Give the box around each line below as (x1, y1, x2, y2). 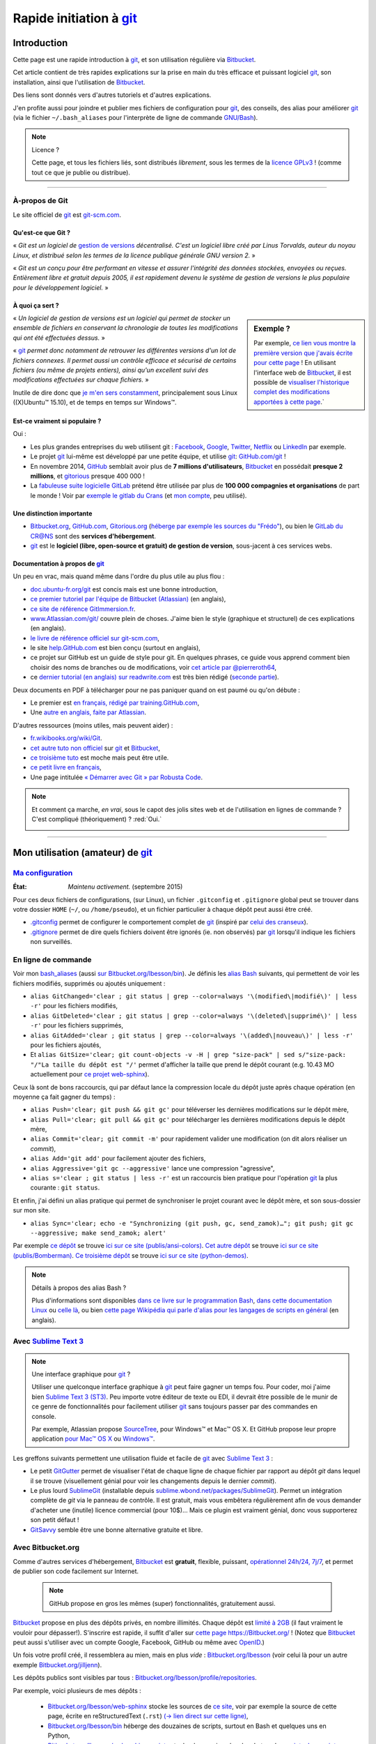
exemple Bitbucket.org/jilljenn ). (13, 1660, 102, 1669)
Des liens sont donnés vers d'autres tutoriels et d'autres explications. (13, 91, 212, 99)
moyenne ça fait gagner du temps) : (13, 1092, 116, 1101)
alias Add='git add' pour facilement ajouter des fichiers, (30, 1155, 206, 1163)
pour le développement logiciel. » (13, 283, 109, 292)
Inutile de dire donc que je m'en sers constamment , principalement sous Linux (13, 388, 238, 397)
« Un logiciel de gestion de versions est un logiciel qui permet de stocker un (13, 314, 231, 322)
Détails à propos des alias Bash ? (31, 1284, 127, 1292)
